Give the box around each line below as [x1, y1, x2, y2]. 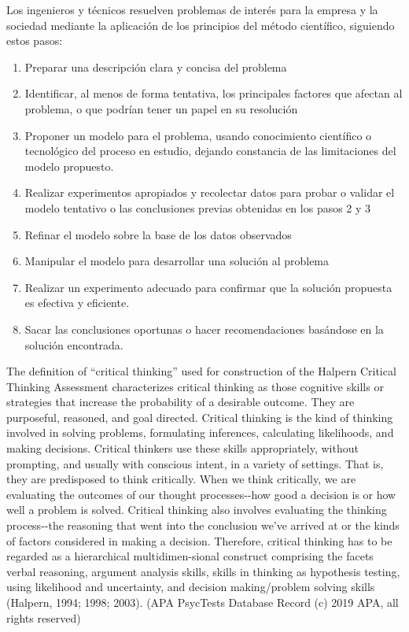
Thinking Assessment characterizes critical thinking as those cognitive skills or [6, 378, 384, 394]
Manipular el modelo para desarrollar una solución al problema [24, 253, 330, 269]
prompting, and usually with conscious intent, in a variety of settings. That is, [6, 455, 384, 471]
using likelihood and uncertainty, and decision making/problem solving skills [6, 578, 375, 595]
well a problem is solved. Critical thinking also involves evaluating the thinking [6, 501, 387, 518]
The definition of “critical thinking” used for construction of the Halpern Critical [6, 363, 396, 379]
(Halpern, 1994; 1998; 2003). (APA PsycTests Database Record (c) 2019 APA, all [6, 594, 399, 610]
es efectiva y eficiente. [24, 294, 130, 311]
